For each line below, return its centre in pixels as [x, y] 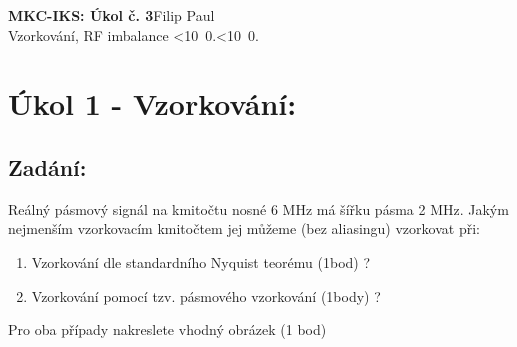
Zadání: [47, 166]
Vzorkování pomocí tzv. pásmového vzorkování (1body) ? [206, 295]
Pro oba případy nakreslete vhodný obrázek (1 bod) [167, 329]
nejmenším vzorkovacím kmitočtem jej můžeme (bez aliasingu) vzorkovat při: [244, 228]
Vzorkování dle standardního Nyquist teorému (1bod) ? [201, 261]
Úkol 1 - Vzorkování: [152, 103]
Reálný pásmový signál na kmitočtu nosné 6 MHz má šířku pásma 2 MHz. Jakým [258, 208]
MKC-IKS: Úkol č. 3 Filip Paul [111, 15]
